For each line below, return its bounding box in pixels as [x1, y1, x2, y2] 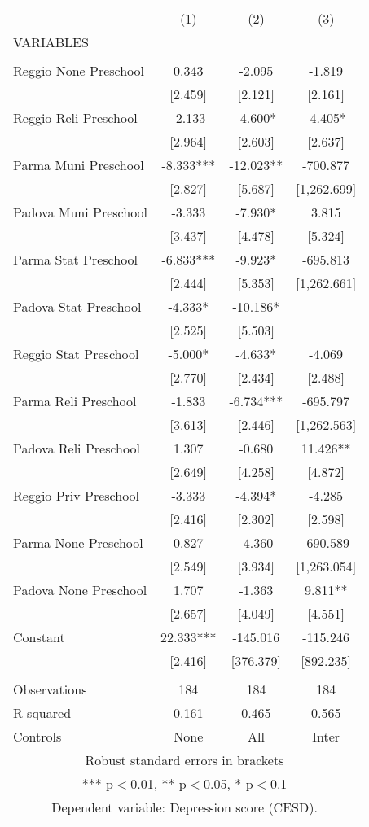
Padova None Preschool [13, 580, 147, 599]
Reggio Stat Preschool [13, 344, 139, 363]
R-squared [13, 703, 72, 722]
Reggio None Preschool [13, 61, 145, 80]
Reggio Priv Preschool [13, 486, 140, 505]
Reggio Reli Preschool [13, 108, 138, 127]
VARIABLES [13, 33, 89, 51]
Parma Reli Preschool [13, 392, 137, 410]
